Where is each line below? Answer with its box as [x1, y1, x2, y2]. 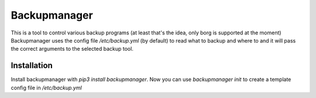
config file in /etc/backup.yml [11, 84, 82, 91]
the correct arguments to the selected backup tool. [11, 45, 134, 52]
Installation [11, 61, 53, 71]
